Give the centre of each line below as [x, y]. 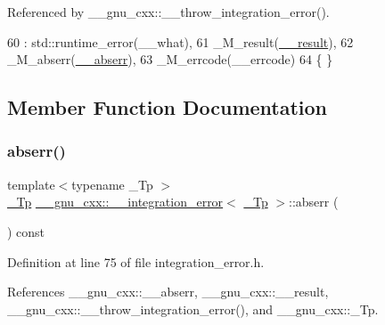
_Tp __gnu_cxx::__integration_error [115, 202]
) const [26, 231]
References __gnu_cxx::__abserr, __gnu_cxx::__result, [168, 292]
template [31, 184]
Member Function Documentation [168, 107]
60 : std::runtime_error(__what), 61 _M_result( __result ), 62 [180, 41]
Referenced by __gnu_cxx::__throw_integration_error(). [168, 12]
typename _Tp [112, 184]
